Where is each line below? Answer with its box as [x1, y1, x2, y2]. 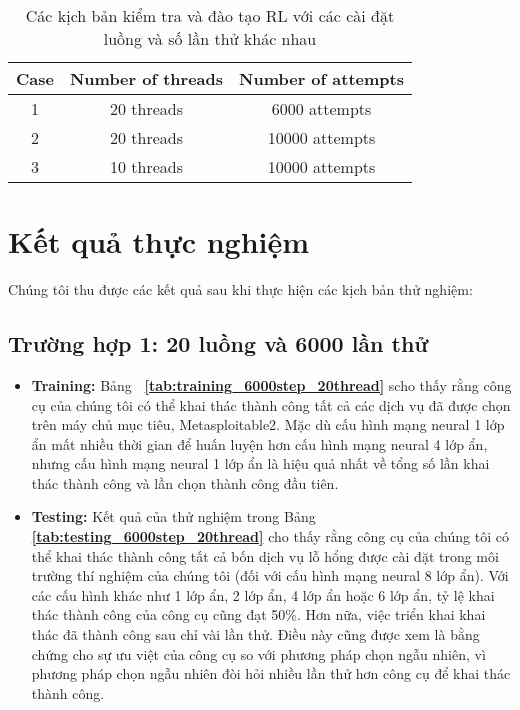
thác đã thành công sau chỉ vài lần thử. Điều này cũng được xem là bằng [31, 624, 480, 645]
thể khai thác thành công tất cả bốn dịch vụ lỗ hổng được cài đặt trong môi [31, 545, 499, 566]
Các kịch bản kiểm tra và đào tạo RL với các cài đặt [25, 4, 395, 27]
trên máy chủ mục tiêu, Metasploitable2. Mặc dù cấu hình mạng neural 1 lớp [31, 414, 505, 435]
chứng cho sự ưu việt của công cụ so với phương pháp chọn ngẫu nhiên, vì [31, 643, 486, 664]
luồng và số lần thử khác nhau [103, 27, 317, 50]
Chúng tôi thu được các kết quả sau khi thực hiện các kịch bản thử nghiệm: [8, 279, 473, 300]
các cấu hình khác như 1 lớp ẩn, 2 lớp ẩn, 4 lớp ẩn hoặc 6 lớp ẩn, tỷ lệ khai [31, 584, 495, 605]
